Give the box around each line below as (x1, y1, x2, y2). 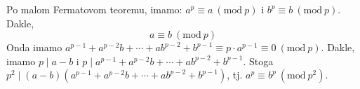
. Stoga (243, 53, 274, 68)
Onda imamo (6, 40, 62, 55)
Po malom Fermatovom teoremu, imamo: (6, 2, 182, 16)
